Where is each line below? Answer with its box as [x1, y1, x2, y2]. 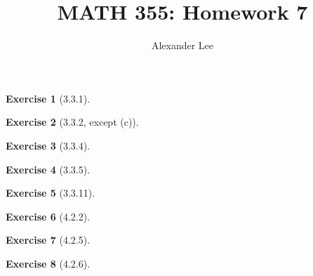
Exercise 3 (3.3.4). [6, 138, 91, 152]
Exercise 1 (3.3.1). [6, 91, 91, 105]
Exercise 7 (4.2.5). [6, 232, 91, 247]
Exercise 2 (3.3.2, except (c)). [6, 114, 139, 129]
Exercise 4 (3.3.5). [6, 162, 91, 176]
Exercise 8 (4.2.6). [6, 256, 91, 270]
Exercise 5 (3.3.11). [6, 185, 95, 200]
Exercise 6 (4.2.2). [6, 209, 91, 223]
